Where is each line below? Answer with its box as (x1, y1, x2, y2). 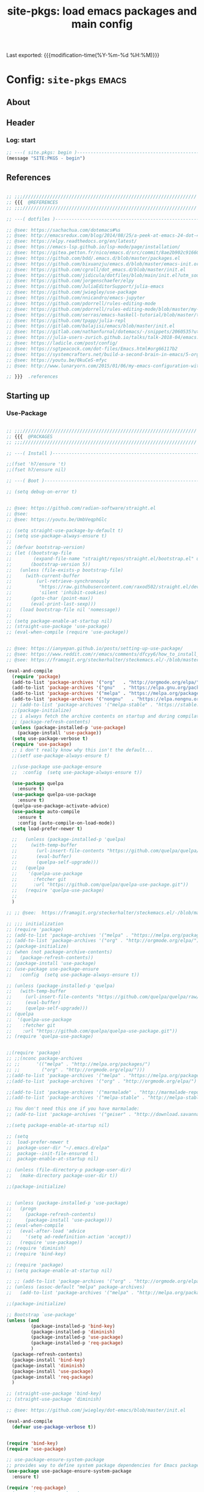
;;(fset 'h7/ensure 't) (6, 461, 67, 467)
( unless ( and (6, 1317, 39, 1323)
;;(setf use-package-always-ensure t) (12, 753, 110, 759)
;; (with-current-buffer (6, 573, 80, 579)
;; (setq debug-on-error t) (6, 489, 78, 495)
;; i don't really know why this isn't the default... (12, 747, 154, 753)
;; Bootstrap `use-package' (6, 1311, 78, 1318)
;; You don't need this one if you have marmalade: (6, 1106, 140, 1112)
